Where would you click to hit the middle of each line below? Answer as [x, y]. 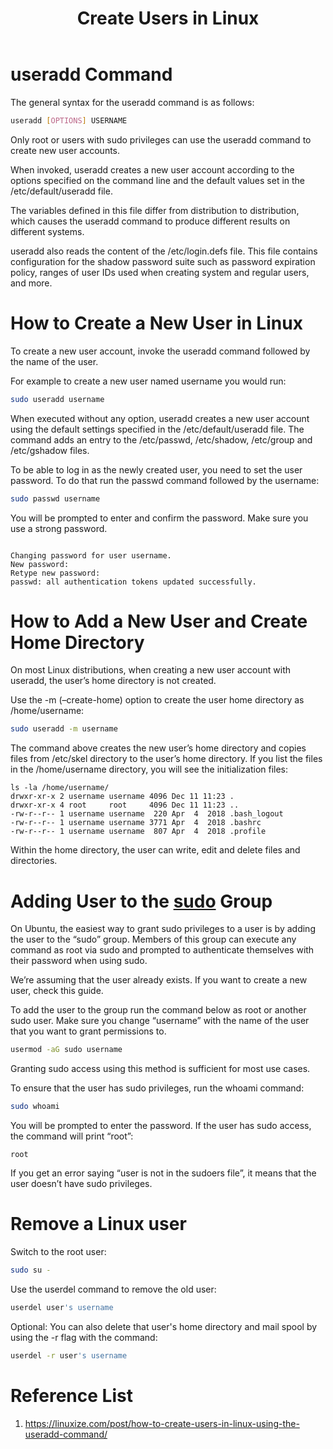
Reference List [71, 1395]
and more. [31, 283]
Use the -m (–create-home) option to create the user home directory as [157, 700]
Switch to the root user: [58, 1251]
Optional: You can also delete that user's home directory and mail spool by [164, 1326]
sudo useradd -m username [64, 729]
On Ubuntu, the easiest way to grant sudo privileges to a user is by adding [163, 929]
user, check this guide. [57, 991]
